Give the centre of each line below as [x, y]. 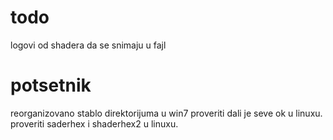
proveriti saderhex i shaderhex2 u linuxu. [94, 123]
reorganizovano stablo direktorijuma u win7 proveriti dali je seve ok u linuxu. [166, 113]
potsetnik [51, 85]
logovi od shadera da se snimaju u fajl [88, 45]
